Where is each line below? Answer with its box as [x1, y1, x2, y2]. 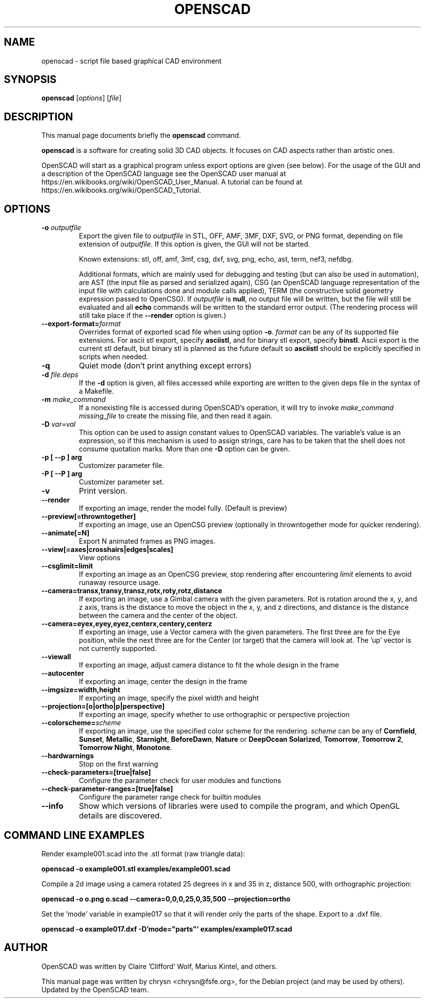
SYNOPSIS [4, 73, 57, 86]
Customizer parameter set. [79, 478, 164, 486]
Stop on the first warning [79, 760, 158, 768]
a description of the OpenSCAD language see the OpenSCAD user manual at [41, 169, 286, 178]
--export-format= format [41, 319, 121, 328]
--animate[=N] [41, 529, 90, 537]
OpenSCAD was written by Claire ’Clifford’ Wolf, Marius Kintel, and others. [41, 962, 278, 970]
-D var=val [41, 420, 76, 429]
